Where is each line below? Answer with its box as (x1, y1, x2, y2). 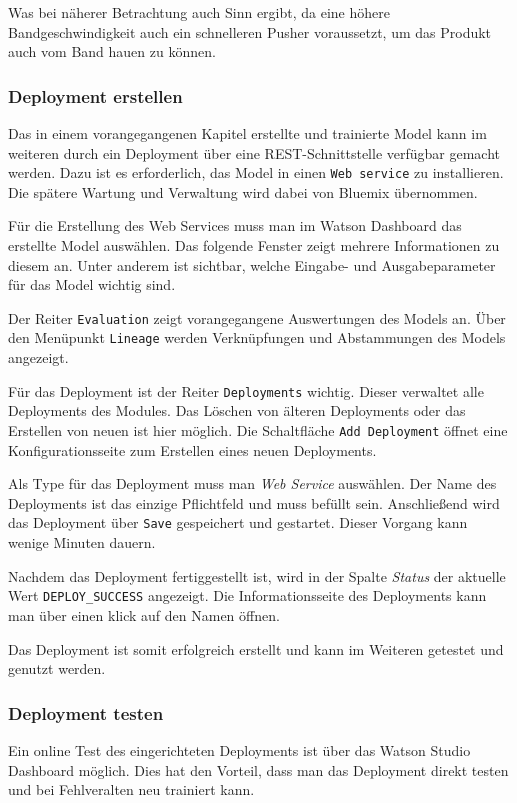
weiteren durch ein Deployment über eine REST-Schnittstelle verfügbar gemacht (8, 142, 501, 163)
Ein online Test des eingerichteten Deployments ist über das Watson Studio (8, 739, 471, 760)
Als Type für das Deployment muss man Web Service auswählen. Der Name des (8, 473, 497, 494)
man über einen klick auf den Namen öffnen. (8, 604, 280, 625)
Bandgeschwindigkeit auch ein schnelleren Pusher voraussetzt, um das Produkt (8, 21, 492, 42)
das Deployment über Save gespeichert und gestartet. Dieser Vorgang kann (8, 512, 468, 533)
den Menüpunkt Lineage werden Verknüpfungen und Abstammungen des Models (8, 327, 506, 348)
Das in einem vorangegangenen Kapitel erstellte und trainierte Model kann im (8, 123, 487, 143)
